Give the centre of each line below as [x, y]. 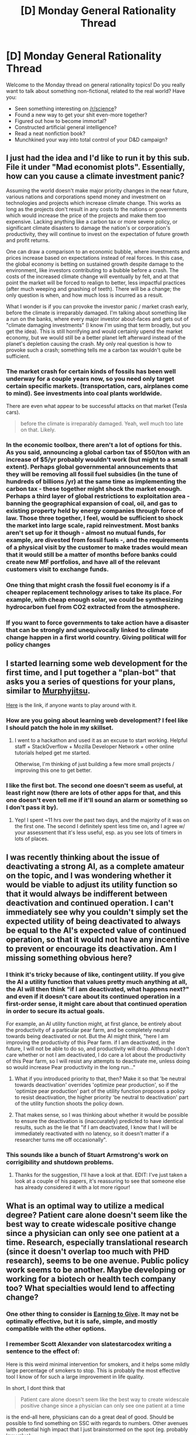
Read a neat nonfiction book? [50, 133]
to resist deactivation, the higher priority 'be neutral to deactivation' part [102, 1097]
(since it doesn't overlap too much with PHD [88, 1252]
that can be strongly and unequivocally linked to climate [87, 630]
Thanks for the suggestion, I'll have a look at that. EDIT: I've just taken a [101, 1175]
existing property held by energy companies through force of [95, 510]
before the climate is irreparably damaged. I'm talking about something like [96, 313]
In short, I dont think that [36, 1388]
